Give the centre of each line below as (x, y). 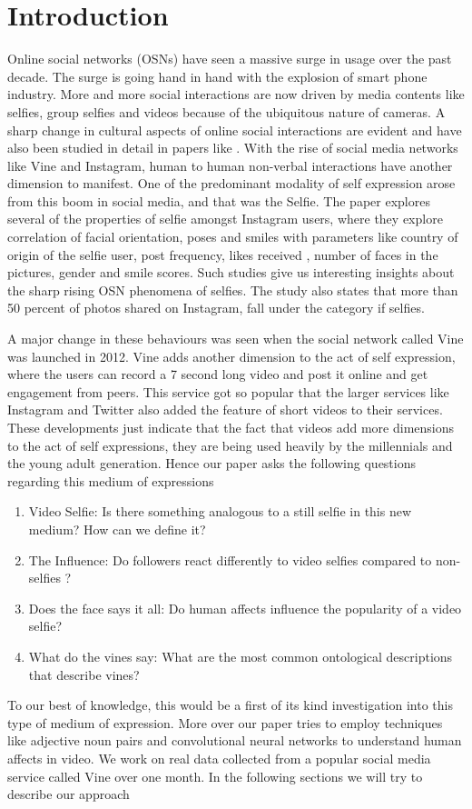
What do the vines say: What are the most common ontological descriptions (241, 656)
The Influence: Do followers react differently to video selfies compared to (230, 559)
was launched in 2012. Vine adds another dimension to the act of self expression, (231, 356)
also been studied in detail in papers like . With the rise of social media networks (233, 148)
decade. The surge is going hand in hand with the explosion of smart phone (217, 76)
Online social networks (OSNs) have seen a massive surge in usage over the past (230, 59)
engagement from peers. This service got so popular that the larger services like (228, 391)
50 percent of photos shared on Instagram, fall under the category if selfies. (216, 308)
